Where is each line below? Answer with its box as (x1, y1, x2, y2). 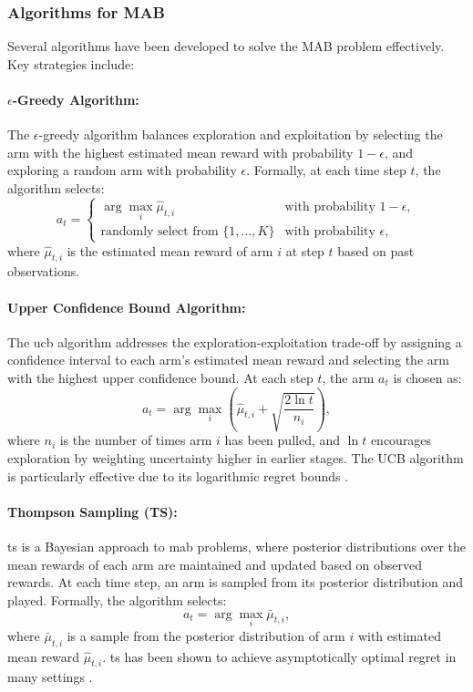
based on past (337, 241, 415, 260)
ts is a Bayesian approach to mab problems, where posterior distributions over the (7, 537, 467, 556)
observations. (7, 262, 80, 281)
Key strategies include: (7, 54, 135, 73)
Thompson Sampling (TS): (7, 501, 178, 521)
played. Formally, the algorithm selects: (7, 590, 227, 609)
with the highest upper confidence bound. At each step (7, 367, 314, 387)
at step (285, 241, 324, 260)
